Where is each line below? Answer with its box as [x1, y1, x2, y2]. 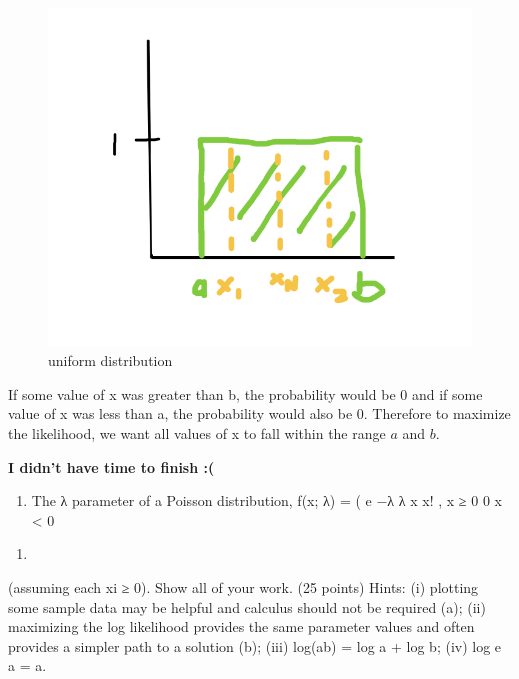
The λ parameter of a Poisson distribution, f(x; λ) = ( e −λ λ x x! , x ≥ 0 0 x [31, 490, 502, 511]
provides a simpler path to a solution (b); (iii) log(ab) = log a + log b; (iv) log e [8, 635, 502, 656]
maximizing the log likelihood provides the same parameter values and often [8, 616, 475, 637]
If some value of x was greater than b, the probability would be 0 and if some [8, 383, 483, 404]
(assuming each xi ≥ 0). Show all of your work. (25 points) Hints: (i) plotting [8, 577, 479, 598]
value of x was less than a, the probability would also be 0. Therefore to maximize [8, 403, 511, 424]
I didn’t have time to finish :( [8, 456, 215, 477]
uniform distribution [48, 350, 173, 371]
